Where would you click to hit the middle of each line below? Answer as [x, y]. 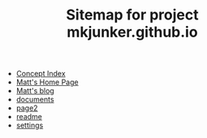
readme [29, 117]
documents [35, 100]
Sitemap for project [132, 15]
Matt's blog [35, 91]
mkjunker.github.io [132, 32]
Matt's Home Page [47, 82]
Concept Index [41, 74]
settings [30, 125]
